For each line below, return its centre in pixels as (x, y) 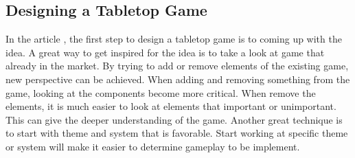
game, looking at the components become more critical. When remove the (161, 92)
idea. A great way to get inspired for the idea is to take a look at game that (165, 52)
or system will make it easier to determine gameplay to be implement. (153, 146)
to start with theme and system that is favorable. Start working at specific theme (177, 133)
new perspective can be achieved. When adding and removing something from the (178, 79)
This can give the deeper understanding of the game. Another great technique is (174, 119)
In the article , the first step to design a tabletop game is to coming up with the (174, 39)
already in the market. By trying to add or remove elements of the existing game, (177, 66)
